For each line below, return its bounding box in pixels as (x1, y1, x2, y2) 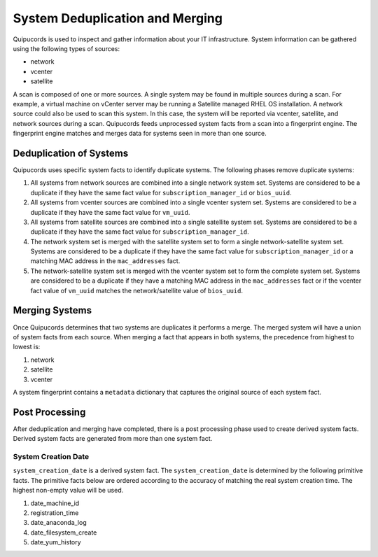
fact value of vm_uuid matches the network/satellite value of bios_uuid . (30, 286, 243, 295)
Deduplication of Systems (13, 147, 129, 159)
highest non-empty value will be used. (13, 486, 124, 495)
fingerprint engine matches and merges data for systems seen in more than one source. (13, 129, 267, 138)
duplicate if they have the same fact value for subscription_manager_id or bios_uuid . (30, 188, 292, 197)
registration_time (30, 508, 79, 517)
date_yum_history (30, 538, 81, 547)
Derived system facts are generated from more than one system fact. (13, 435, 213, 443)
